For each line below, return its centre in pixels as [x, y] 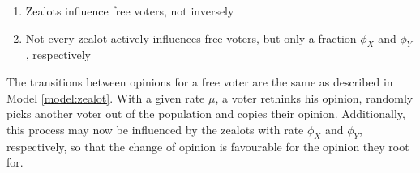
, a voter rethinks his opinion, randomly [314, 97]
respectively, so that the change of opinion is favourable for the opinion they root [208, 146]
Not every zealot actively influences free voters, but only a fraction [191, 38]
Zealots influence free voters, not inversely [130, 11]
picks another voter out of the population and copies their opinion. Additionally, [206, 114]
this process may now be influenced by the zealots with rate [155, 129]
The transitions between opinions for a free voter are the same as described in [200, 81]
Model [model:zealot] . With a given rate [106, 97]
